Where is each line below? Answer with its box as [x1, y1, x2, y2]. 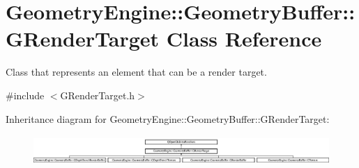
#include [6, 87, 45, 102]
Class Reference [166, 24, 322, 53]
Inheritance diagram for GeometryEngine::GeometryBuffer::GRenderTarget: [6, 111, 330, 126]
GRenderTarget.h [60, 87, 135, 102]
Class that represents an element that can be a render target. [6, 65, 267, 79]
